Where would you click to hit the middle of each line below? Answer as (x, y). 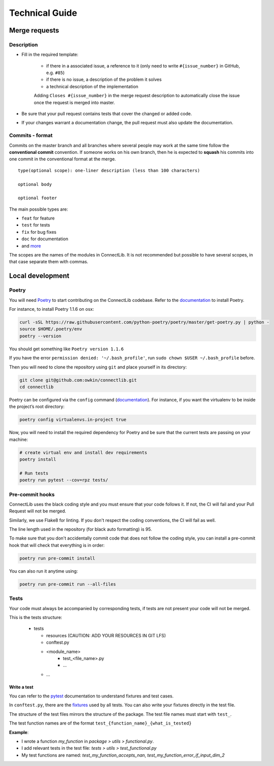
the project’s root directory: (37, 406)
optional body (35, 184)
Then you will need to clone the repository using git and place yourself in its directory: (98, 367)
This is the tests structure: (36, 617)
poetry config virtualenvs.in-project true (73, 420)
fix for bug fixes (39, 232)
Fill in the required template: (50, 55)
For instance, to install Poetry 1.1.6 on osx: (52, 309)
